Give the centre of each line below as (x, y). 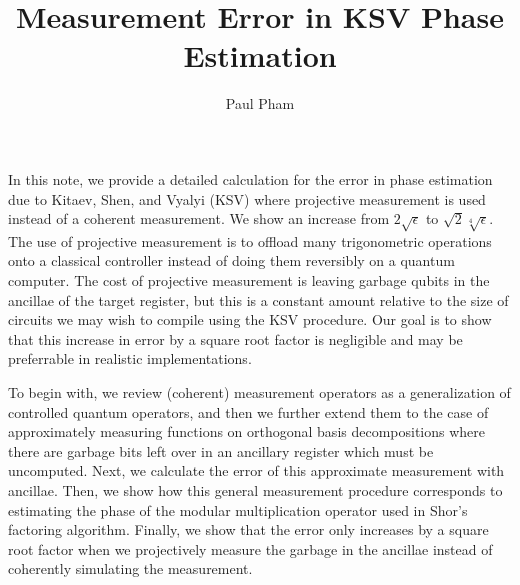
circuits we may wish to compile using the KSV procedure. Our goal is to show (250, 319)
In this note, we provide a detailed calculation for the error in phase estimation (250, 178)
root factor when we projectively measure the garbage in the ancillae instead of (250, 548)
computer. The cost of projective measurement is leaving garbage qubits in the (249, 280)
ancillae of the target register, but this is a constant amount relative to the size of (258, 299)
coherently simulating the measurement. (130, 568)
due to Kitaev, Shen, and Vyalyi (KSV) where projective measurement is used (247, 198)
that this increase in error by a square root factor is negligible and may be (235, 338)
